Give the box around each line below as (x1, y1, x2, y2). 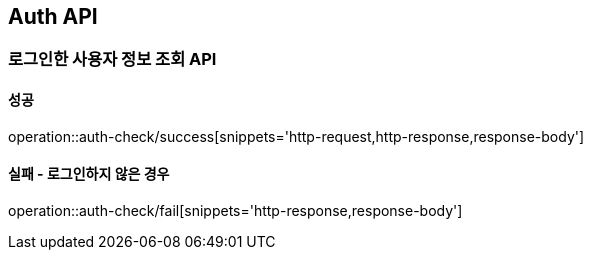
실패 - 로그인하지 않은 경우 (8, 165, 170, 183)
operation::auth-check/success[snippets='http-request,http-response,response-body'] (8, 127, 585, 145)
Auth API (8, 4, 98, 29)
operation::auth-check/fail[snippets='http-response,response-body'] (8, 201, 463, 219)
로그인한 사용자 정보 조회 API (8, 49, 217, 70)
